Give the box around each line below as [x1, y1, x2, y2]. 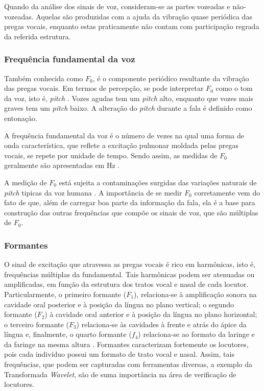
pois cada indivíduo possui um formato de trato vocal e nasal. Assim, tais [4, 349, 234, 359]
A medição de [4, 177, 47, 187]
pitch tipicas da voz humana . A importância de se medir [4, 187, 182, 198]
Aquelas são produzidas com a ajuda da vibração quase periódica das [36, 11, 252, 21]
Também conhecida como [4, 72, 83, 83]
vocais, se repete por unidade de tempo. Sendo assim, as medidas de [4, 150, 218, 160]
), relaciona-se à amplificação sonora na [133, 288, 257, 299]
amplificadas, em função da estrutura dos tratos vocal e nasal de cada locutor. [4, 279, 249, 289]
